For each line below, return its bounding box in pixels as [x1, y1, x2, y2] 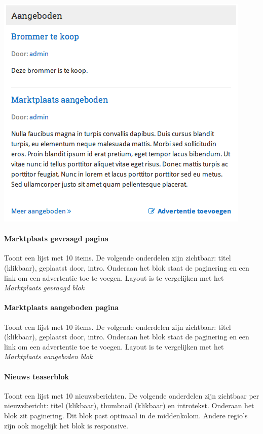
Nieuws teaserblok [4, 371, 69, 381]
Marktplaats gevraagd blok [4, 282, 85, 293]
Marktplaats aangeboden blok [4, 351, 93, 362]
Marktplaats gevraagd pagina [4, 233, 109, 244]
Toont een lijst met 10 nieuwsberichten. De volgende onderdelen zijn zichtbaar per [4, 390, 259, 401]
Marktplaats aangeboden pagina [4, 302, 119, 313]
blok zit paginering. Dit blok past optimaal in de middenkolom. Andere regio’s [4, 410, 248, 420]
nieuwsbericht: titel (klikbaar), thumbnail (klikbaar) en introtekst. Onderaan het [4, 400, 254, 411]
